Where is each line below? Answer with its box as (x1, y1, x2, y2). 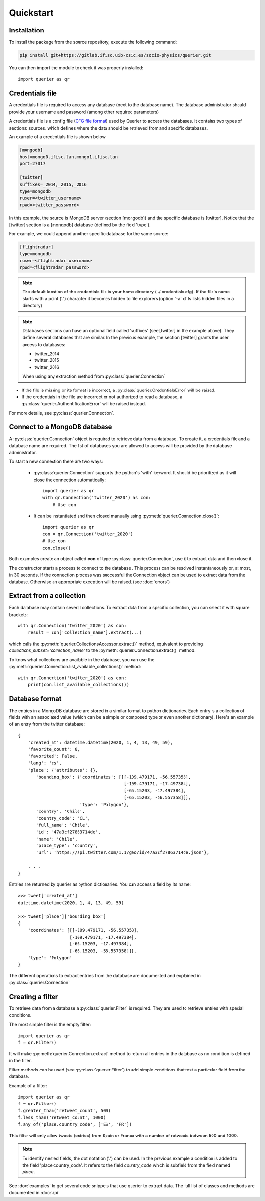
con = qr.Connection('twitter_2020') (42, 531, 133, 537)
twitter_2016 (34, 364, 60, 370)
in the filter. (9, 1058, 32, 1064)
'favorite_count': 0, (27, 747, 80, 752)
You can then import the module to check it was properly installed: (9, 65, 144, 71)
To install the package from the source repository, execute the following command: (9, 39, 177, 45)
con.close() (42, 545, 71, 551)
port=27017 (19, 161, 46, 166)
